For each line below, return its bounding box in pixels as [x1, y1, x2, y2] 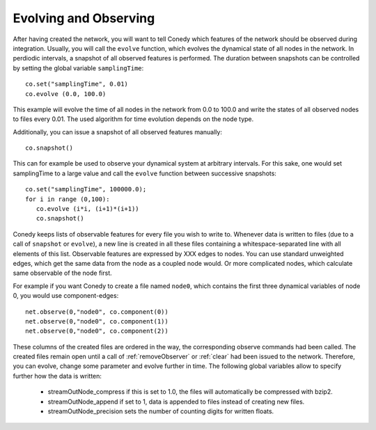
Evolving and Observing [13, 10, 155, 26]
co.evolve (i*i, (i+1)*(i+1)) [36, 205, 139, 213]
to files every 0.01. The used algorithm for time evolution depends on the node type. [13, 115, 254, 123]
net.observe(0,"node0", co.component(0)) [25, 308, 169, 316]
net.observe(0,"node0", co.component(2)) [25, 327, 169, 335]
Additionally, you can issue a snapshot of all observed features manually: [13, 127, 223, 136]
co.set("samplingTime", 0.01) [25, 80, 129, 88]
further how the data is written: [13, 372, 102, 380]
